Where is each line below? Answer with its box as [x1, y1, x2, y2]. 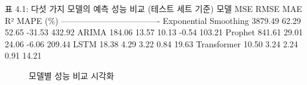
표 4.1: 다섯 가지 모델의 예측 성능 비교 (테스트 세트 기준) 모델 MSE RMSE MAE [5, 2, 302, 14]
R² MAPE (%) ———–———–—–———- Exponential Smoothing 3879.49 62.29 [5, 14, 301, 26]
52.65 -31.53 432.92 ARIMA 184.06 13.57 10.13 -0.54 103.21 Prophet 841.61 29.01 [5, 26, 303, 38]
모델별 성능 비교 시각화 [29, 69, 114, 81]
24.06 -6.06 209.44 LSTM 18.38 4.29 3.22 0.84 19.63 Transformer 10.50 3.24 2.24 [5, 37, 298, 50]
